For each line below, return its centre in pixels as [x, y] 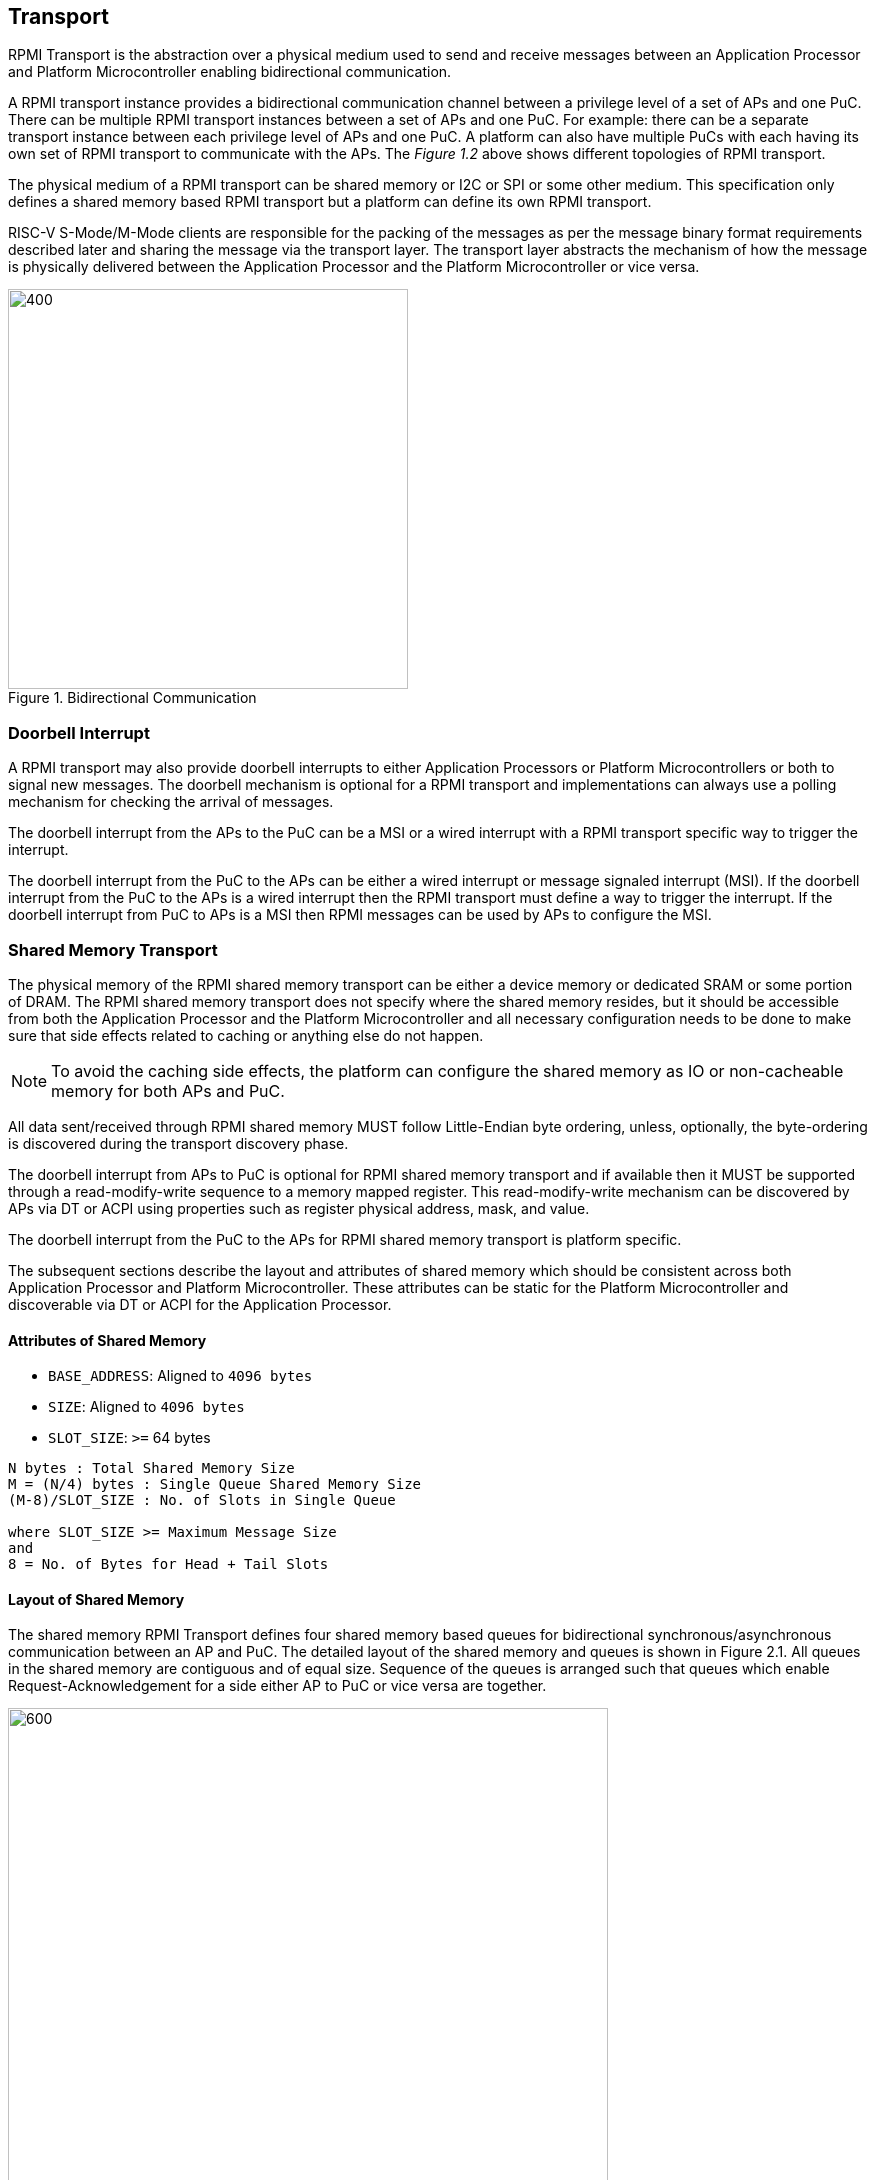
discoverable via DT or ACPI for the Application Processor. [200, 1304]
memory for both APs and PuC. [168, 1090]
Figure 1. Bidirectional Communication [132, 698]
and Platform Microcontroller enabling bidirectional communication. [230, 72]
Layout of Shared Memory [96, 1599]
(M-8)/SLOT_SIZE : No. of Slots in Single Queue [202, 1500]
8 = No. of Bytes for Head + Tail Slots [168, 1564]
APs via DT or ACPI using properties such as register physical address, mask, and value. [299, 1208]
